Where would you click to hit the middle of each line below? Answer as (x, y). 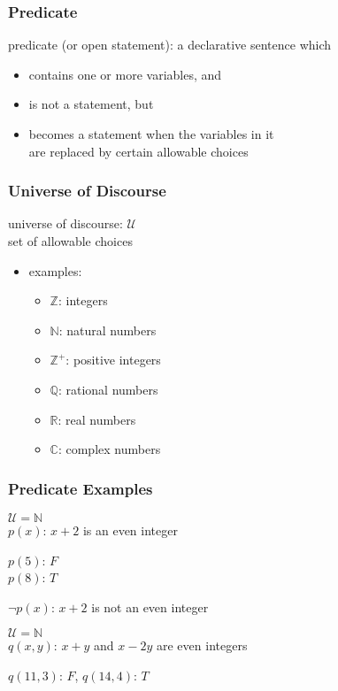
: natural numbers (108, 330)
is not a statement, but (91, 104)
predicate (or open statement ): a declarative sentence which (170, 45)
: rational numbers (108, 389)
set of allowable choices (70, 241)
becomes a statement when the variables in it (151, 134)
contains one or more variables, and (125, 74)
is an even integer (130, 530)
